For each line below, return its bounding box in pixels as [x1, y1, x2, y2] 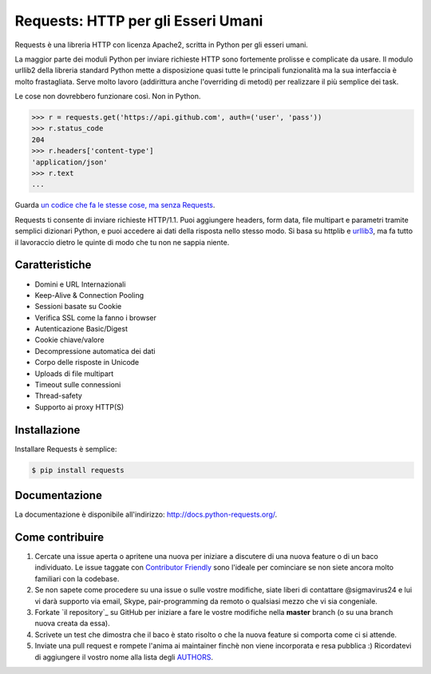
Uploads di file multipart [34, 368, 114, 379]
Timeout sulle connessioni [34, 380, 121, 390]
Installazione [14, 423, 81, 437]
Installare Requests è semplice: [14, 444, 117, 454]
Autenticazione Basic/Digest [34, 324, 128, 334]
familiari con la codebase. [34, 573, 120, 583]
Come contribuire [14, 531, 104, 544]
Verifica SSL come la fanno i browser [34, 312, 157, 323]
